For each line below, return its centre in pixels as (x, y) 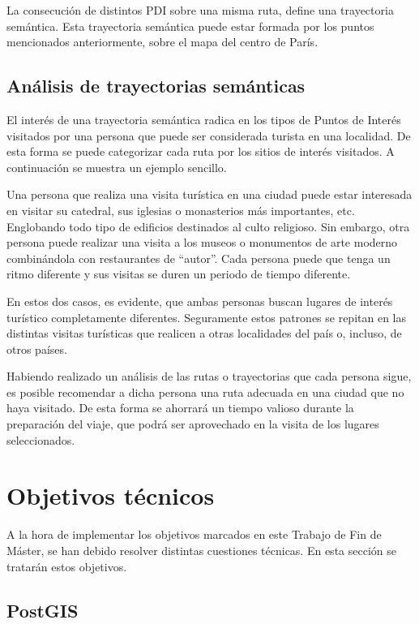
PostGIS (43, 610)
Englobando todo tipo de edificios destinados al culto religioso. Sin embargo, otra (208, 226)
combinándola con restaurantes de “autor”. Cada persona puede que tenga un (199, 258)
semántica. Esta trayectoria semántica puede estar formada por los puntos (190, 26)
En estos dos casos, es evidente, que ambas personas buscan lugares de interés (200, 301)
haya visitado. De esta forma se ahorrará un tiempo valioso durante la (180, 408)
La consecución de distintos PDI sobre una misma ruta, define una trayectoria (200, 10)
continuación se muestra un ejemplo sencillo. (117, 167)
